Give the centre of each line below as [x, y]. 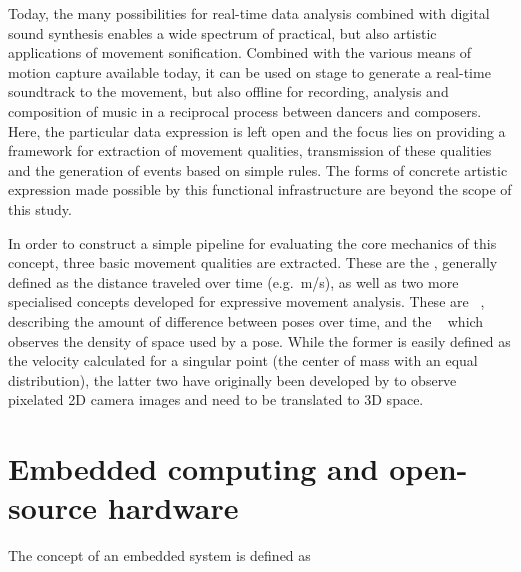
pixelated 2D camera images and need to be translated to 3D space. [216, 399]
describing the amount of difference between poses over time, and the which [246, 320]
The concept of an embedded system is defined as [159, 555]
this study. [40, 208]
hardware [173, 507]
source [53, 507]
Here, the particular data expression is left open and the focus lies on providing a [257, 130]
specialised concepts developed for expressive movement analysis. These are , [246, 301]
